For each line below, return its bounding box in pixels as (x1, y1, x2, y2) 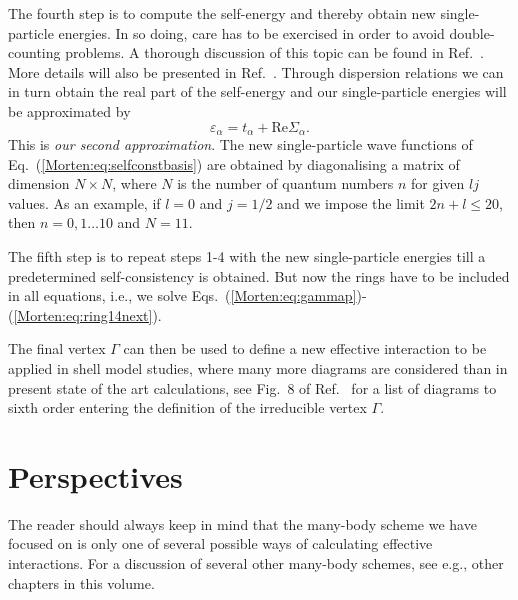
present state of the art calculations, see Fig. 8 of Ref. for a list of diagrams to (8, 377, 497, 398)
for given (411, 173, 465, 194)
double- (449, 22, 495, 43)
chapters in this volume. (8, 572, 155, 593)
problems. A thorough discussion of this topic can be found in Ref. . (65, 42, 484, 63)
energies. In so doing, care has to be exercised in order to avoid (58, 22, 445, 43)
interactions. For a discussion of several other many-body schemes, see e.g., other (8, 553, 504, 574)
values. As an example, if (8, 192, 161, 213)
